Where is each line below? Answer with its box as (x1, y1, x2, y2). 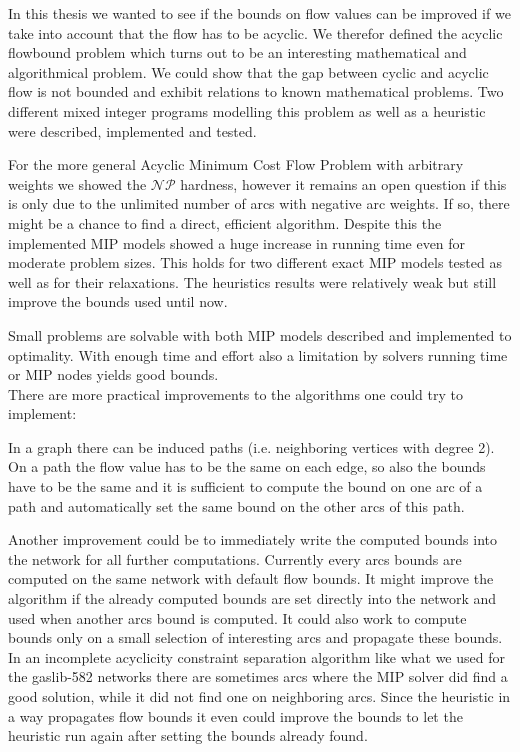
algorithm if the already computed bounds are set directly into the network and (8, 588, 497, 609)
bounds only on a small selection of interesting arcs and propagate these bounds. (8, 627, 503, 648)
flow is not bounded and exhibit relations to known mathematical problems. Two (8, 81, 504, 102)
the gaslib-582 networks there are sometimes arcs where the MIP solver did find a (8, 666, 508, 687)
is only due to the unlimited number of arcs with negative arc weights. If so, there (8, 193, 510, 214)
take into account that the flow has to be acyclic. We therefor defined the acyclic (8, 22, 503, 43)
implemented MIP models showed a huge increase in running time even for (8, 232, 466, 253)
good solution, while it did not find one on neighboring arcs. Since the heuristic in (8, 686, 511, 706)
